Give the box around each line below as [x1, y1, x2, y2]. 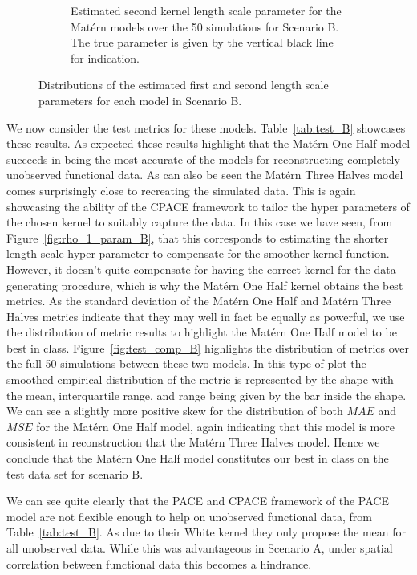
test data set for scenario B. [6, 465, 144, 482]
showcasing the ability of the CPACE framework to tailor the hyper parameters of [6, 198, 410, 214]
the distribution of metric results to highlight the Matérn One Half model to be [6, 324, 397, 341]
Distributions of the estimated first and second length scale [38, 76, 329, 93]
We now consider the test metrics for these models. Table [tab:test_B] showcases [6, 119, 406, 136]
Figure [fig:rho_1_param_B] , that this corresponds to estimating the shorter [6, 229, 389, 246]
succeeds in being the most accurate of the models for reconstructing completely [6, 150, 400, 167]
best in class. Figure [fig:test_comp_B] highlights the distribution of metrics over [6, 339, 410, 356]
